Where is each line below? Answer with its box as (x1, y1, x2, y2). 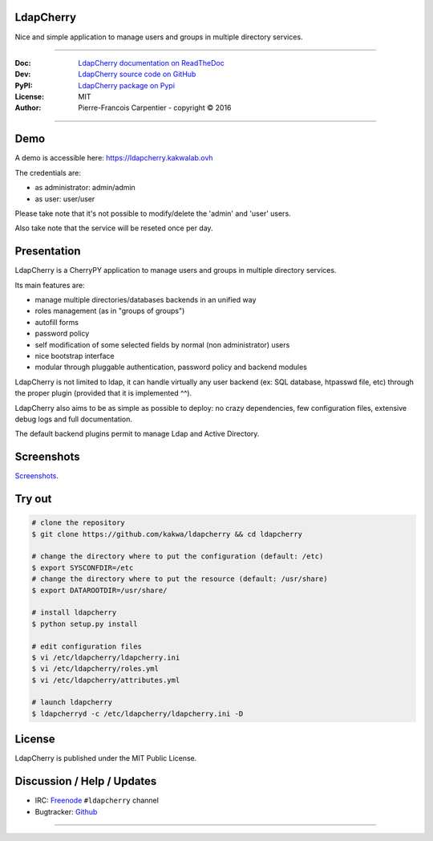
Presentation (14, 245, 81, 258)
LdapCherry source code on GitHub (78, 69, 196, 79)
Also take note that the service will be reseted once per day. (14, 223, 213, 233)
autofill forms (34, 317, 79, 327)
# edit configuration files (31, 642, 142, 651)
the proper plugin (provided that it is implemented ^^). (14, 388, 192, 398)
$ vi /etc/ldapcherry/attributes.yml (31, 675, 180, 685)
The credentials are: (14, 168, 82, 177)
